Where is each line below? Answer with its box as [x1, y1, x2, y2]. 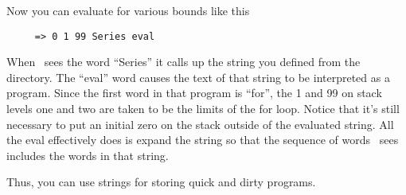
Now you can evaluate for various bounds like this [6, 2, 250, 18]
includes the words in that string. [6, 146, 169, 163]
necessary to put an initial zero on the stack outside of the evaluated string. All [6, 115, 394, 132]
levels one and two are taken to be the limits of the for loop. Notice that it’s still [6, 100, 400, 117]
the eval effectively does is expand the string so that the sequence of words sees [6, 131, 399, 148]
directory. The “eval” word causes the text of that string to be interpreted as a [6, 68, 390, 85]
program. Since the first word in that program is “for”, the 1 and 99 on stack [6, 84, 382, 101]
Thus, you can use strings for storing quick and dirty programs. [6, 174, 316, 190]
